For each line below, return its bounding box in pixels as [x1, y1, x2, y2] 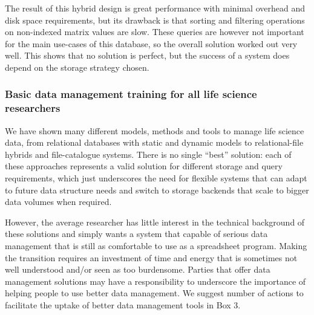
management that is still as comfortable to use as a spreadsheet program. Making [5, 239, 307, 252]
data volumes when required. [5, 195, 112, 208]
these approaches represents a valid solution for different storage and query [5, 160, 283, 172]
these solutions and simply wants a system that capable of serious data [5, 227, 268, 240]
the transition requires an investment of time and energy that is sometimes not [5, 251, 298, 264]
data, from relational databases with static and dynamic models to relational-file [5, 136, 304, 149]
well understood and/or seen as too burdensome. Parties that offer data [5, 263, 270, 276]
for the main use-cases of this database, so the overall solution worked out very [5, 37, 298, 50]
